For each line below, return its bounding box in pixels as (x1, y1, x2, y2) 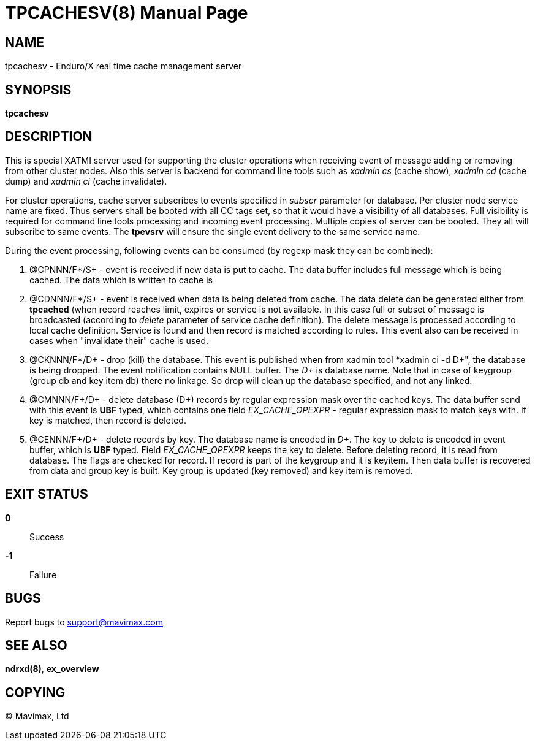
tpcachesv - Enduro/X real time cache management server (5, 61, 242, 72)
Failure (29, 569, 57, 580)
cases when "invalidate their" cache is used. (29, 335, 209, 346)
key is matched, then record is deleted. (29, 415, 186, 426)
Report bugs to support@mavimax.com (5, 616, 163, 627)
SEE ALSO (5, 637, 67, 653)
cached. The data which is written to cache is (29, 274, 213, 285)
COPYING (5, 684, 66, 700)
